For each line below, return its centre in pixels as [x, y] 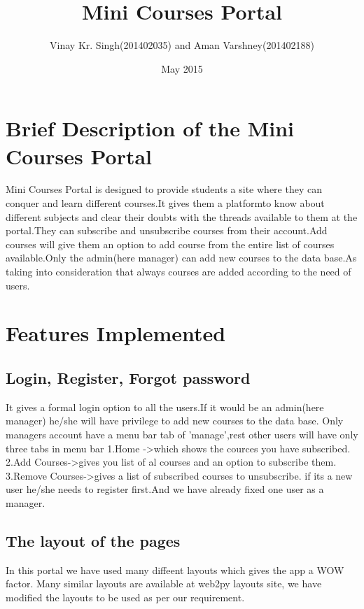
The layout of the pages [93, 540]
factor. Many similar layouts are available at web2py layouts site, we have [164, 583]
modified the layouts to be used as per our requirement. [125, 597]
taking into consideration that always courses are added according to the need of [178, 271]
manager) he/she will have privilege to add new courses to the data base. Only [175, 421]
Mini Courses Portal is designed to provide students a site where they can [164, 189]
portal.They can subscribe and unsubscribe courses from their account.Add [167, 230]
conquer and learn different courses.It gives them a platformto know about [165, 203]
